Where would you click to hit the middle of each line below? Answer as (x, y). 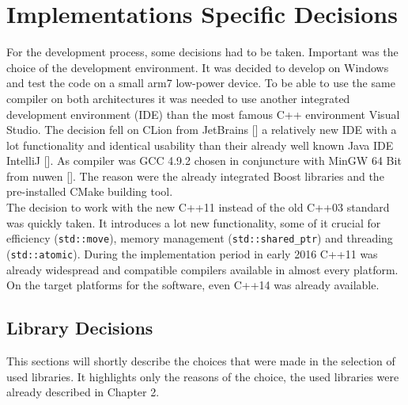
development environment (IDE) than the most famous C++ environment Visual (203, 114)
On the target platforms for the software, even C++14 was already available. (193, 285)
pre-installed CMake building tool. (90, 191)
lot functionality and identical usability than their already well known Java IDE (200, 145)
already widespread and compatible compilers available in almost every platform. (202, 269)
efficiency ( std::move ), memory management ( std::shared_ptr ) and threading (200, 238)
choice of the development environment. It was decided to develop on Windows (198, 67)
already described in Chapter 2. (83, 392)
